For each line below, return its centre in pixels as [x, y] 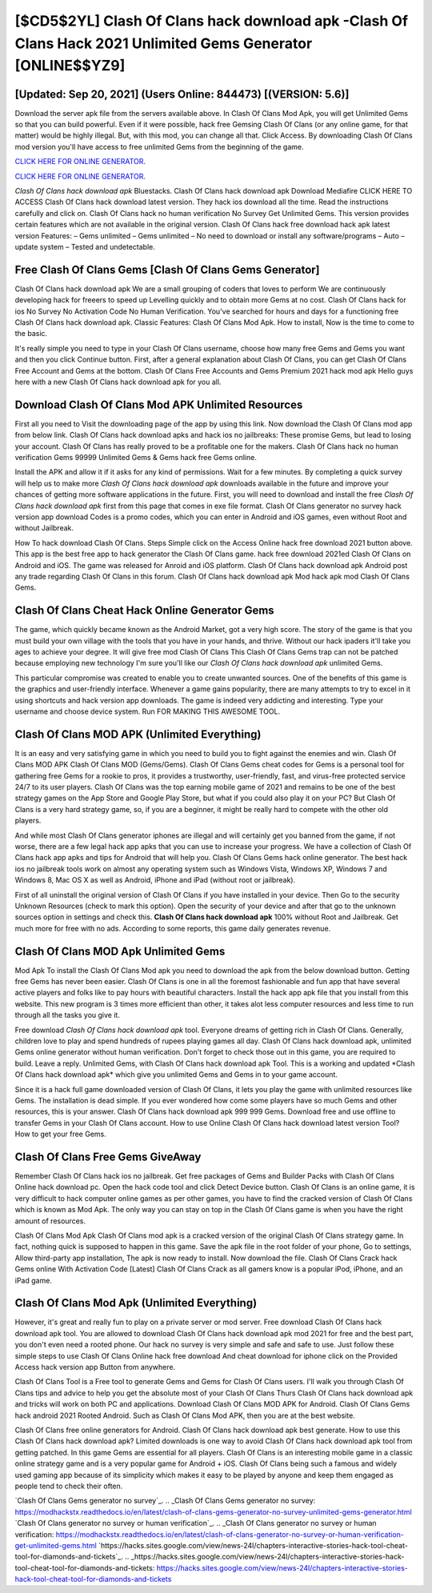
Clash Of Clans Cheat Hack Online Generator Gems [145, 611]
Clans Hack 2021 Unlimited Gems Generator [164, 43]
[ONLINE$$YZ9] [70, 66]
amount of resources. [50, 1221]
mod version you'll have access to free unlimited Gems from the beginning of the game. [159, 146]
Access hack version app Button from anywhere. [95, 1367]
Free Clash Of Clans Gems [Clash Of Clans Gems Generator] [167, 269]
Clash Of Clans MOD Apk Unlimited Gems [120, 951]
